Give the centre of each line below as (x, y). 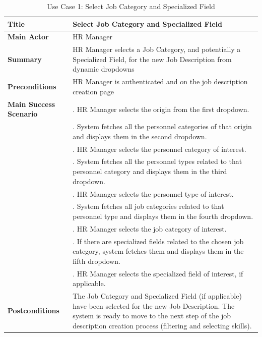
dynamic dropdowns (104, 69)
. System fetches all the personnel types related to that (157, 161)
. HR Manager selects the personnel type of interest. (153, 193)
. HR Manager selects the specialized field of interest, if (158, 273)
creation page (93, 91)
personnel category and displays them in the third (150, 171)
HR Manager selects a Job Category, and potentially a (157, 49)
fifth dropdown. (96, 261)
